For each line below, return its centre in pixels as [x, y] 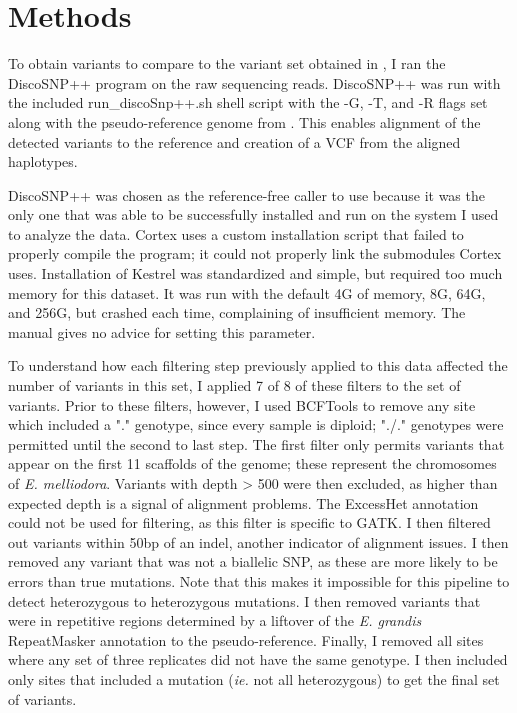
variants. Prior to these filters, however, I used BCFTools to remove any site [242, 404]
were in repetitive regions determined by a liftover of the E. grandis [215, 620]
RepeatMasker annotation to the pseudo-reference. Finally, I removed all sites [246, 639]
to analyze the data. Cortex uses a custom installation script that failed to [236, 233]
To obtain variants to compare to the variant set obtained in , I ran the [227, 63]
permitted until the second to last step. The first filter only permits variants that [256, 443]
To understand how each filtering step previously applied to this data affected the [258, 365]
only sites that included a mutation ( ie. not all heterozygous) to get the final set [254, 678]
